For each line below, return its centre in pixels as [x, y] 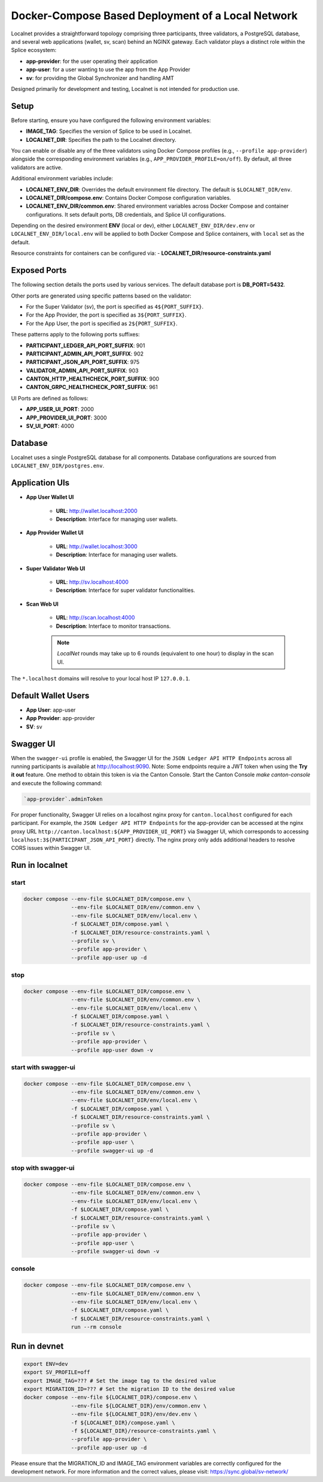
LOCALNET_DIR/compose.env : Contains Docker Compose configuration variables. [129, 198]
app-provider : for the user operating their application [92, 61]
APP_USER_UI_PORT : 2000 [60, 409]
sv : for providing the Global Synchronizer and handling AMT [100, 78]
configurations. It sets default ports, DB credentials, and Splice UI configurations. [126, 214]
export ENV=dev [46, 1364]
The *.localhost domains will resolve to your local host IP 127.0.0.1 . [101, 679]
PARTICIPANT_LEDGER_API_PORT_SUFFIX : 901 [86, 345]
